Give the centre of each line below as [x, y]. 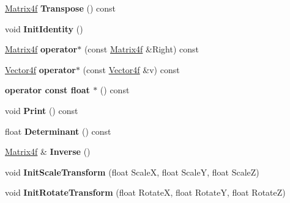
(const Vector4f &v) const [131, 69]
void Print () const [42, 110]
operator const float [47, 90]
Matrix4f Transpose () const [61, 8]
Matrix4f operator [41, 49]
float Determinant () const [58, 131]
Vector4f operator [40, 69]
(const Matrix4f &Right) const [141, 49]
